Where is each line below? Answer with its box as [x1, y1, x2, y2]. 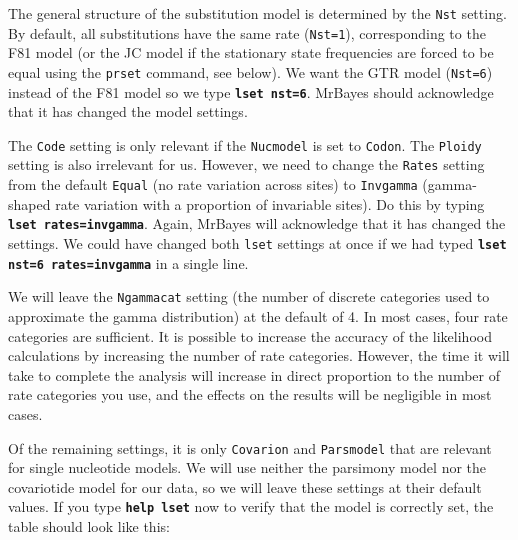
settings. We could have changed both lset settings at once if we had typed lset [8, 233, 507, 254]
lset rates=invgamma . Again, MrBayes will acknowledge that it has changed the [8, 213, 506, 234]
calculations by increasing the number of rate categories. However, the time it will [8, 345, 510, 366]
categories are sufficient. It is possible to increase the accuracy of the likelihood [8, 325, 492, 346]
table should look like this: [8, 516, 170, 537]
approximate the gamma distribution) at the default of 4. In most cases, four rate [8, 306, 508, 326]
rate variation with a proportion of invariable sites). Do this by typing [55, 193, 485, 214]
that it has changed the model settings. [8, 101, 248, 122]
